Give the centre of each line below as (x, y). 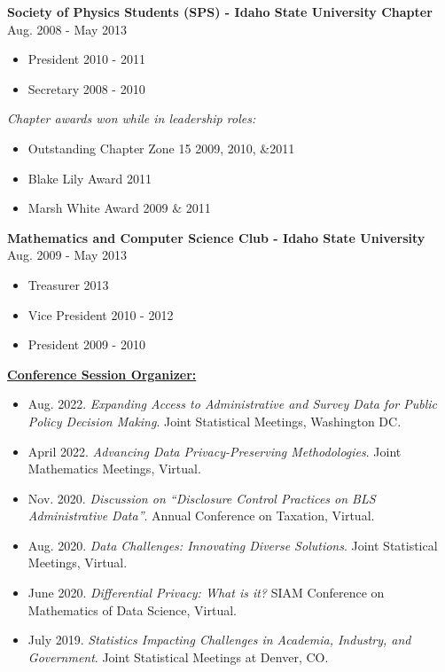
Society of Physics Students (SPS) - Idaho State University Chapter (220, 12)
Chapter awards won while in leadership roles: (132, 118)
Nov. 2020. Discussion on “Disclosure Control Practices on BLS (202, 498)
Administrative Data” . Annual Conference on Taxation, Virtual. (201, 516)
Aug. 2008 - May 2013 (67, 29)
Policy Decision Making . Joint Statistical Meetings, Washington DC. (215, 421)
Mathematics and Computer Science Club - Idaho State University (216, 237)
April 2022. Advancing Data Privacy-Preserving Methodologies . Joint (215, 451)
